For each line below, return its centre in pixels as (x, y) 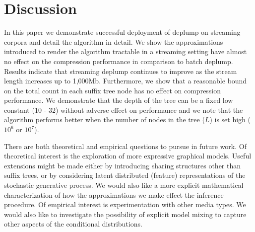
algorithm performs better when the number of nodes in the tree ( (104, 119)
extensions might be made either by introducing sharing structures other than (123, 165)
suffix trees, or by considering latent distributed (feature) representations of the (125, 175)
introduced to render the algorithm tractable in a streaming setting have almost (126, 51)
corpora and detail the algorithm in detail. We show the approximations (114, 41)
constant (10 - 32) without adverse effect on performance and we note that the (124, 110)
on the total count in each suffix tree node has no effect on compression (113, 90)
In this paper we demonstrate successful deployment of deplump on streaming (122, 32)
